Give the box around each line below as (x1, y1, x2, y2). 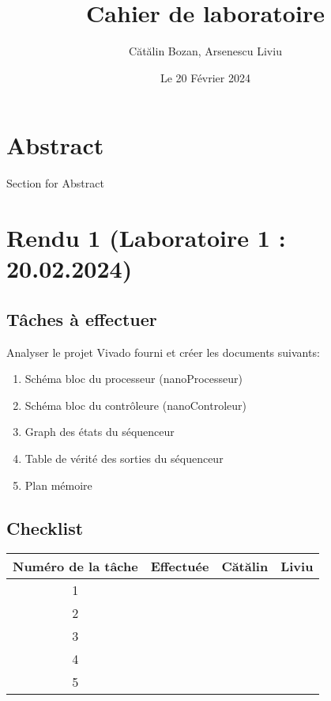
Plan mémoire (24, 476, 92, 493)
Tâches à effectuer (6, 306, 157, 331)
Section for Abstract (6, 175, 104, 191)
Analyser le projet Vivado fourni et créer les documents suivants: (6, 343, 320, 360)
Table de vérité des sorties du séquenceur (24, 449, 224, 466)
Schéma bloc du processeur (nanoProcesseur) (24, 370, 243, 387)
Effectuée (150, 557, 209, 576)
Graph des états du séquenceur (24, 423, 175, 440)
